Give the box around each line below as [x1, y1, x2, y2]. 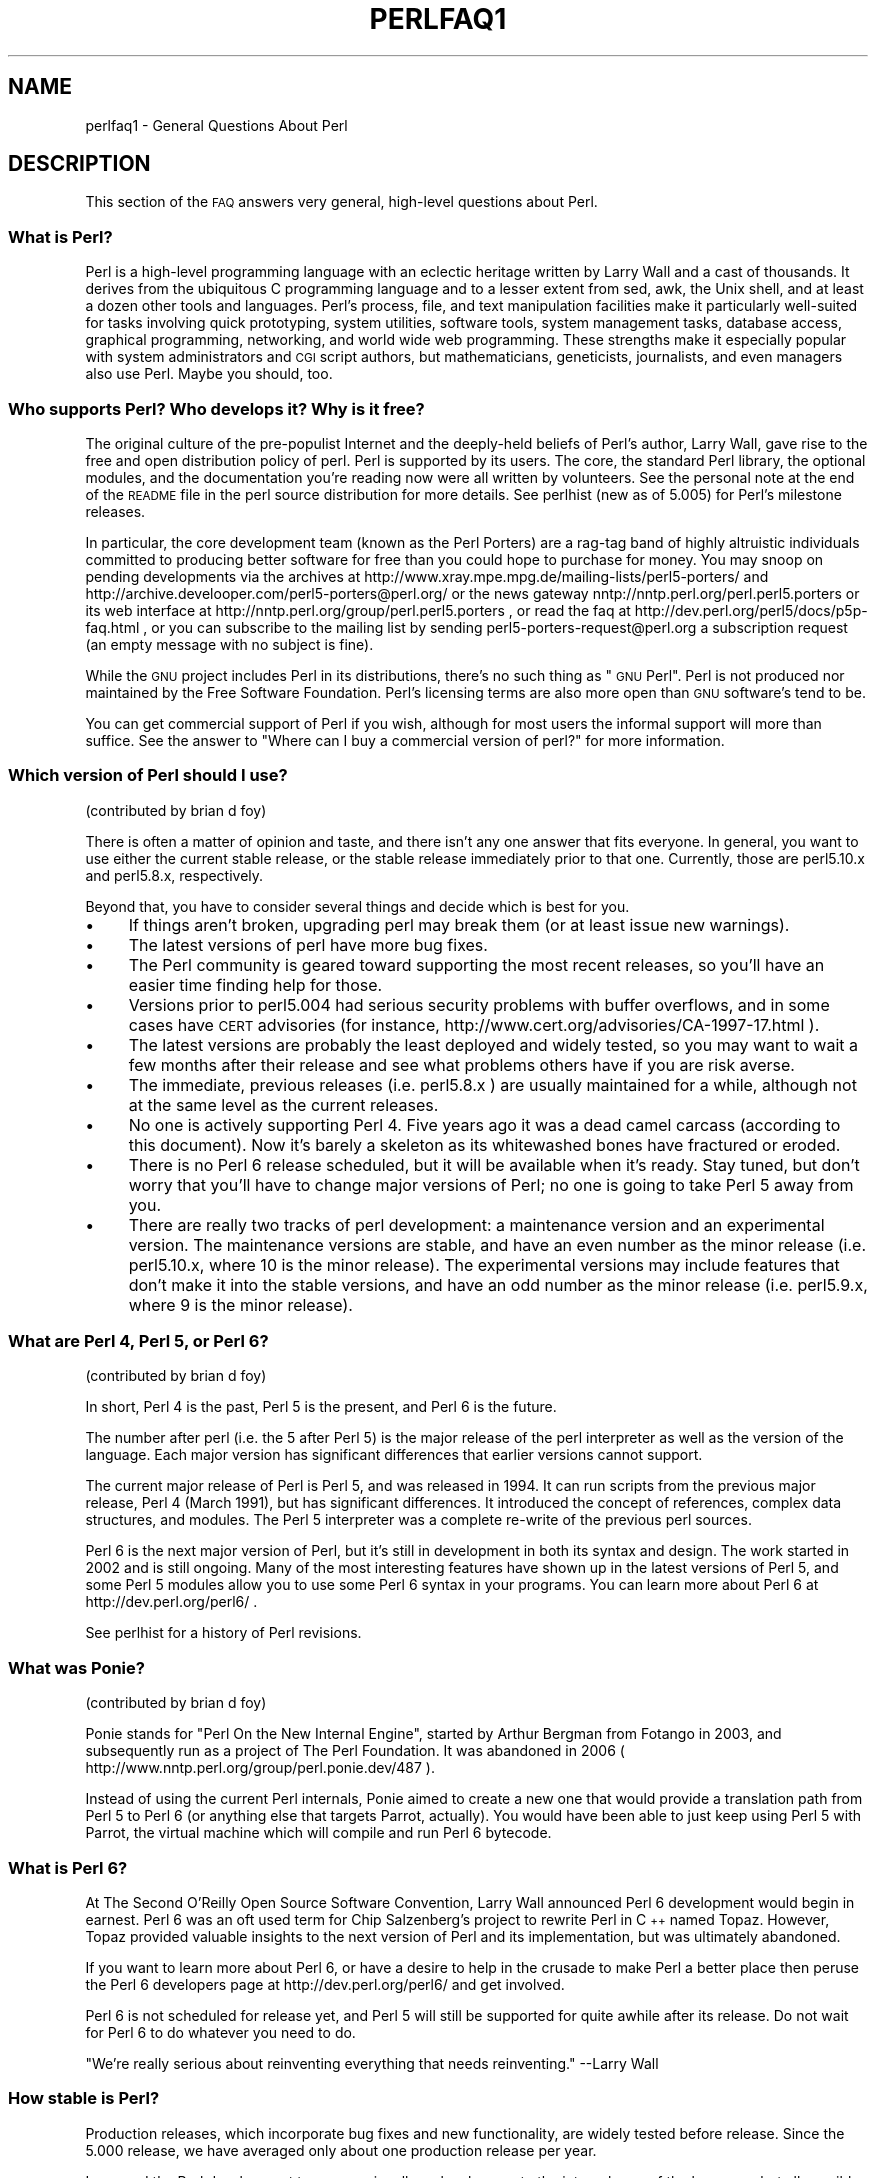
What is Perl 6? [8, 1857, 128, 1878]
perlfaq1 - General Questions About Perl [85, 116, 348, 134]
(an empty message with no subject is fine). [85, 635, 374, 653]
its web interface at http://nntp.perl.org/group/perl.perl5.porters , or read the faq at [85, 601, 631, 619]
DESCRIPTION [8, 151, 151, 177]
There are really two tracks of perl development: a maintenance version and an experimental [128, 1214, 825, 1235]
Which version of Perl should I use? [8, 765, 288, 786]
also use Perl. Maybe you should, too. [85, 365, 333, 383]
